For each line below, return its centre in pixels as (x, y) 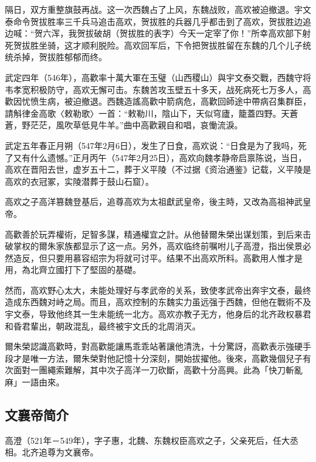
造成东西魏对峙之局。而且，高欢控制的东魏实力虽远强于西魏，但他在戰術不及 (158, 302)
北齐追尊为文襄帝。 (60, 452)
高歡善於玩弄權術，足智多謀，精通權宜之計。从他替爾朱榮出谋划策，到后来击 (158, 234)
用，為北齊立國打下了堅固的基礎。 (73, 270)
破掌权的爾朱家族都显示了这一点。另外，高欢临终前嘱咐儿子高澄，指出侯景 (154, 246)
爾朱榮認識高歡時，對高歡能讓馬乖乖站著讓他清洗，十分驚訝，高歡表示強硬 (154, 346)
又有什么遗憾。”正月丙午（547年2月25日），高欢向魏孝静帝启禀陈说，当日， (160, 157)
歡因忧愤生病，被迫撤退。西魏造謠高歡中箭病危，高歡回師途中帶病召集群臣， (158, 101)
